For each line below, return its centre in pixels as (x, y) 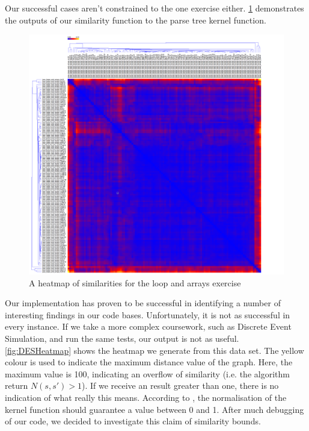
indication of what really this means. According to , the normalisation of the (146, 398)
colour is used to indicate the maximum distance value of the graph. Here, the (149, 362)
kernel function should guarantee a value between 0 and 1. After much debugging (154, 409)
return (17, 385)
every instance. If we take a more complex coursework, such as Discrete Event (148, 326)
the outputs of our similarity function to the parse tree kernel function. (136, 20)
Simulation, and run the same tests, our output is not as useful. (122, 338)
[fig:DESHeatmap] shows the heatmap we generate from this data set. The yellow (154, 350)
